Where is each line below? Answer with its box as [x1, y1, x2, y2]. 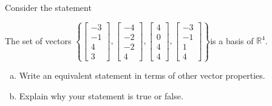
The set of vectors [5, 34, 72, 47]
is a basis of [210, 34, 254, 47]
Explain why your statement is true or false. [19, 89, 183, 102]
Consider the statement [5, 1, 92, 13]
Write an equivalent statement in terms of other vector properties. [19, 69, 265, 82]
